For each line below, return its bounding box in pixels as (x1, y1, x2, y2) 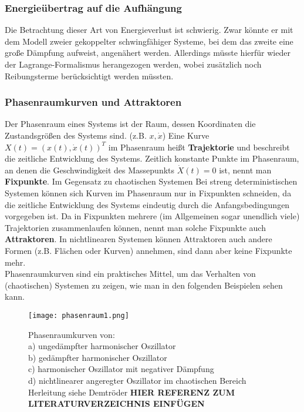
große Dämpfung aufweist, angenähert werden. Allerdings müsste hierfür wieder (5, 46, 291, 59)
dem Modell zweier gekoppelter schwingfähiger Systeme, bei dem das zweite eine (5, 35, 293, 47)
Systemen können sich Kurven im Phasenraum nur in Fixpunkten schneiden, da (5, 186, 292, 199)
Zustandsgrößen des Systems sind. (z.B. (5, 129, 147, 141)
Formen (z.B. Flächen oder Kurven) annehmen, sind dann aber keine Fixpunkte (5, 244, 292, 256)
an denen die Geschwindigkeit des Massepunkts (5, 163, 175, 176)
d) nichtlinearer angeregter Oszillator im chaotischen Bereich (28, 374, 246, 386)
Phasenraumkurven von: (28, 328, 115, 340)
